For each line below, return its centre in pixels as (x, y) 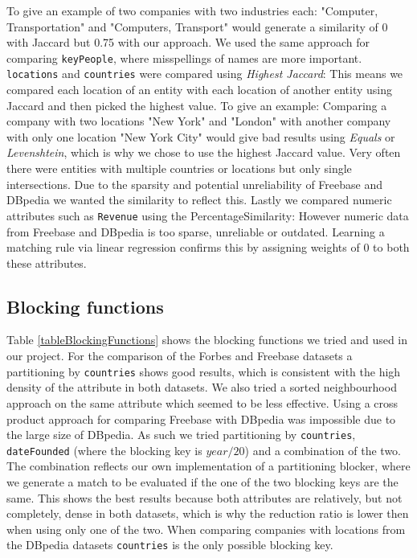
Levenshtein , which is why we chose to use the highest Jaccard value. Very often (204, 152)
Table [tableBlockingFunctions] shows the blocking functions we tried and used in (207, 340)
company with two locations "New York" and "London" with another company (199, 121)
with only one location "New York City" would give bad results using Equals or (201, 136)
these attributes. (47, 263)
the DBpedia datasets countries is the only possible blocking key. (170, 545)
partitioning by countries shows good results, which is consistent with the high (204, 371)
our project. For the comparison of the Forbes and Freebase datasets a (180, 356)
